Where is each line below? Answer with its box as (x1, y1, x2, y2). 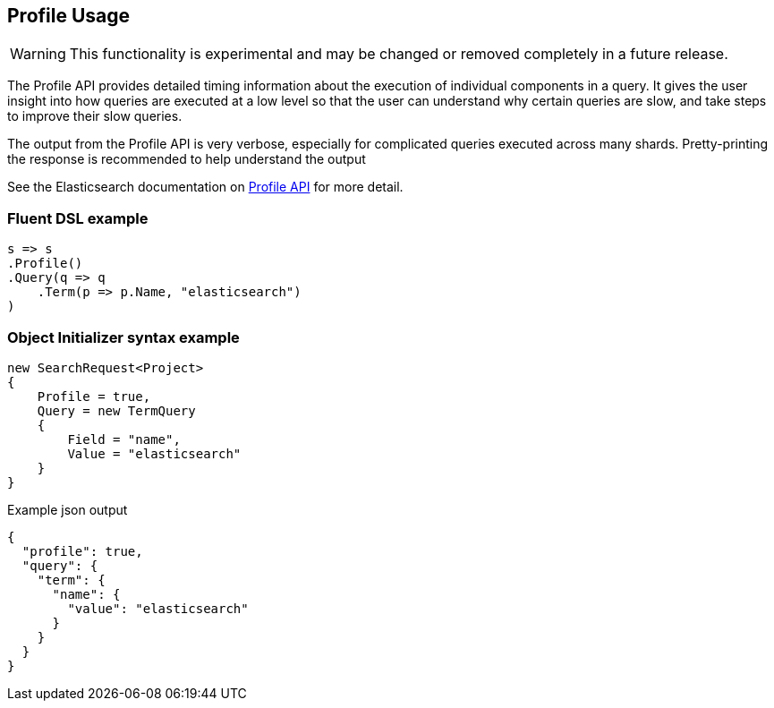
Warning (10, 45, 66, 64)
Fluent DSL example (7, 209, 149, 227)
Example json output (7, 501, 128, 517)
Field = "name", (67, 431, 181, 447)
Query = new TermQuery (37, 403, 196, 418)
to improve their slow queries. (7, 108, 183, 124)
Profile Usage (7, 4, 131, 27)
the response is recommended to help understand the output (7, 151, 366, 167)
